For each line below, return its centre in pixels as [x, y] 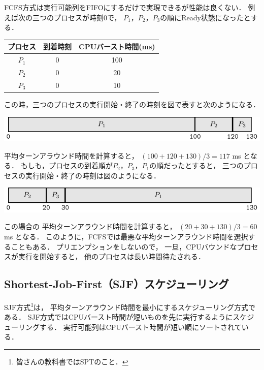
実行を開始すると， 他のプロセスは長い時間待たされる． [112, 256]
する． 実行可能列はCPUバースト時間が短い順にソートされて [140, 327]
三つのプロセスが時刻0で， [77, 17]
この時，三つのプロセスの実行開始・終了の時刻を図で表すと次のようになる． [132, 104]
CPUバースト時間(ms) [117, 47]
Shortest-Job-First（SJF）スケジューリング [117, 284]
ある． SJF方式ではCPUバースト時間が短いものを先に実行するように [119, 317]
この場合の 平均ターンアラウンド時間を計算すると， [90, 226]
